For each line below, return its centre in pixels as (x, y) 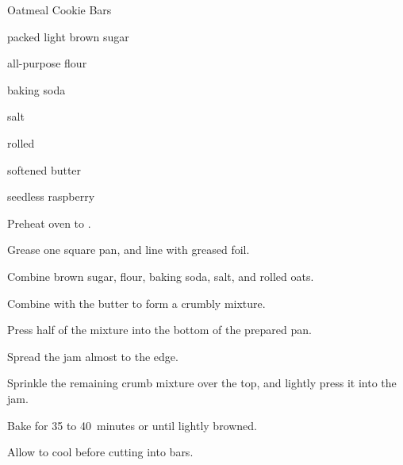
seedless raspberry (51, 196)
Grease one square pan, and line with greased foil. (129, 250)
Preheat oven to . (49, 223)
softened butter (44, 169)
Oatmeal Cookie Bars (59, 10)
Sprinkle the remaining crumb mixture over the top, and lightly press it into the (202, 383)
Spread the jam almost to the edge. (93, 356)
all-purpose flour (47, 63)
